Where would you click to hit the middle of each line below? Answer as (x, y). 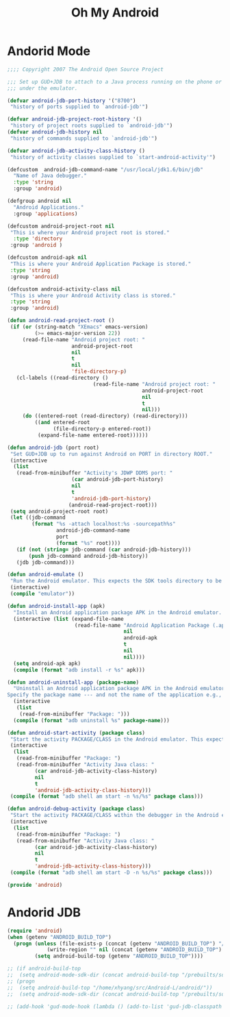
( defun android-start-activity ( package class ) (76, 733)
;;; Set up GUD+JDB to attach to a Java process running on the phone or (115, 82)
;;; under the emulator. (42, 88)
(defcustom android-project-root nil (61, 226)
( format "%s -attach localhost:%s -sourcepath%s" (104, 524)
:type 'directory (38, 239)
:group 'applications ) (46, 214)
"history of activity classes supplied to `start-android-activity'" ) (113, 157)
